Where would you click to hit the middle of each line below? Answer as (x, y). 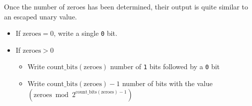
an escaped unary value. (41, 16)
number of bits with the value (167, 83)
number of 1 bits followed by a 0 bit (165, 66)
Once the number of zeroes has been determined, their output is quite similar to (126, 6)
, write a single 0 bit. (85, 33)
